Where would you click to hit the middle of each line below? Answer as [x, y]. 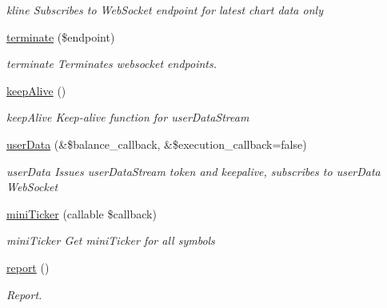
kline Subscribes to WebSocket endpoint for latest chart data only [165, 10]
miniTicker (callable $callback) [82, 213]
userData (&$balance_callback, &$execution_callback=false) [157, 144]
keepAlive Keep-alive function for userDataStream [128, 117]
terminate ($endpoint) [61, 36]
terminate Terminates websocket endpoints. [112, 64]
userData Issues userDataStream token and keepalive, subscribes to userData [193, 171]
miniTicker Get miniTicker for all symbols [111, 240]
